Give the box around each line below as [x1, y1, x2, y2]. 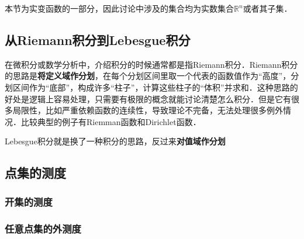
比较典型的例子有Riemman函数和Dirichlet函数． [20, 115, 201, 127]
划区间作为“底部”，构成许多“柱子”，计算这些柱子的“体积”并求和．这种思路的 [5, 81, 298, 93]
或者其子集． [243, 2, 292, 14]
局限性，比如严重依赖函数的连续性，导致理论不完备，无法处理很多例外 [12, 104, 283, 116]
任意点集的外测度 [5, 221, 81, 235]
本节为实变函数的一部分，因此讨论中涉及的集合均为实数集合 [5, 2, 234, 14]
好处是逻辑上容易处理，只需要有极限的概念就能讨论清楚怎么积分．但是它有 [5, 92, 291, 105]
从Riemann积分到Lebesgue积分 [5, 30, 191, 49]
